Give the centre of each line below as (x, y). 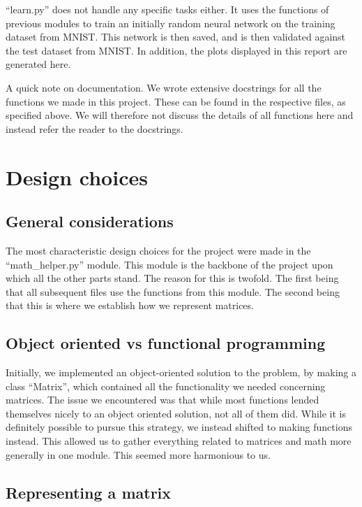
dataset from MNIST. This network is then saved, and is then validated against (176, 37)
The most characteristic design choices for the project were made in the (158, 250)
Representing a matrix (89, 492)
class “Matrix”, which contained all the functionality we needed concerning (166, 386)
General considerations (90, 221)
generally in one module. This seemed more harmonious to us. (138, 454)
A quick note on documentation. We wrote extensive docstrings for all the (164, 87)
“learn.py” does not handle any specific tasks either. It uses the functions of (167, 9)
